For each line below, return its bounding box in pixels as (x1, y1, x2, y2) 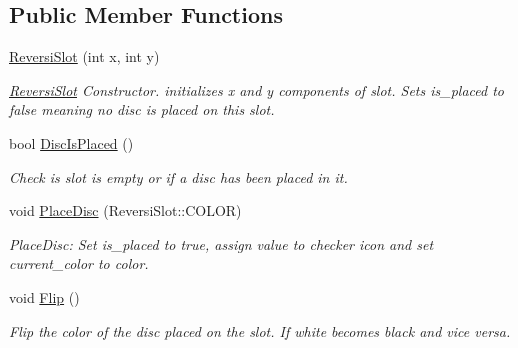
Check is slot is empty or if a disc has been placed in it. (9, 166, 348, 187)
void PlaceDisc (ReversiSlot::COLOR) (9, 200, 242, 221)
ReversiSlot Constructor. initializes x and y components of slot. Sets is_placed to (9, 79, 504, 100)
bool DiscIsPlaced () (9, 132, 134, 153)
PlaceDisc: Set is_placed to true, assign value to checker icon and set (9, 233, 434, 254)
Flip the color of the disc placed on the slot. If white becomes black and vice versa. (9, 320, 511, 341)
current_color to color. (9, 253, 149, 274)
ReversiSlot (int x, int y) (9, 46, 160, 67)
